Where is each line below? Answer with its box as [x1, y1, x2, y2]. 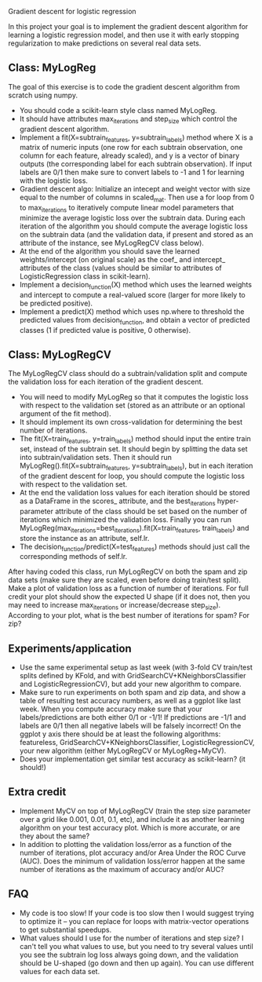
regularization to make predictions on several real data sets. [8, 38, 202, 48]
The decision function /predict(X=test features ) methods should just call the [19, 542, 250, 553]
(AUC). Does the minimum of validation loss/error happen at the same [19, 856, 246, 866]
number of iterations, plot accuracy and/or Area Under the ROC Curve [19, 848, 246, 857]
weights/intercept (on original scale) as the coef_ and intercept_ [19, 255, 226, 264]
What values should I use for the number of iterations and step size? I [19, 933, 244, 943]
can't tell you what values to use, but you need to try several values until [19, 941, 253, 951]
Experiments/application [8, 641, 132, 655]
